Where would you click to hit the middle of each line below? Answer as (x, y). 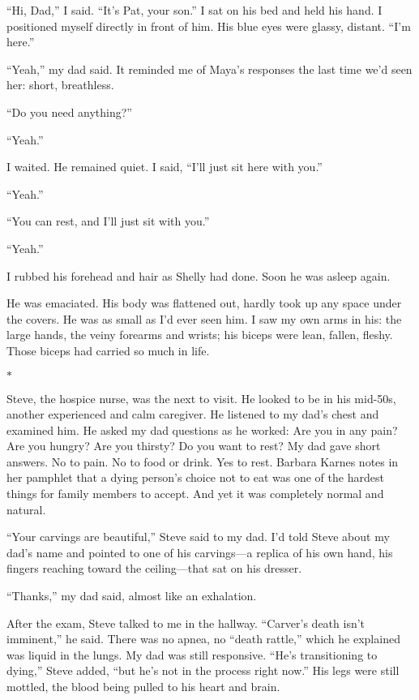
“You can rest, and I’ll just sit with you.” (108, 221)
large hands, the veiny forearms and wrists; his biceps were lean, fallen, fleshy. (200, 335)
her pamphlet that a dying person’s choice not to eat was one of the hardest (195, 477)
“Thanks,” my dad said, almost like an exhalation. (132, 596)
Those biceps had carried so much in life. (108, 350)
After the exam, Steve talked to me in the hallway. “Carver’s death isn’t (186, 623)
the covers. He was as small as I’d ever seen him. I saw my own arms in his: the (204, 318)
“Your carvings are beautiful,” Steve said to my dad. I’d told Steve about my (198, 537)
